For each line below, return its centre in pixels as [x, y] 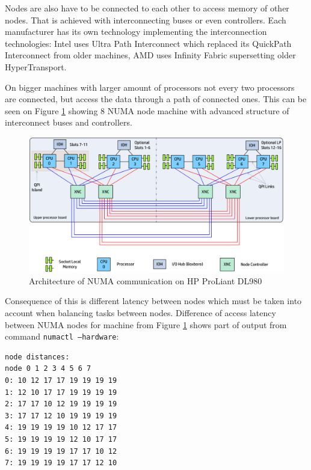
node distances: [37, 357]
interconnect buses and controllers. [69, 122]
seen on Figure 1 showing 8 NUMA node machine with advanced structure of [147, 110]
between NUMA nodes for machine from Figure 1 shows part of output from [146, 324]
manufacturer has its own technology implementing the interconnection [136, 32]
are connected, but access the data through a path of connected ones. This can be [156, 99]
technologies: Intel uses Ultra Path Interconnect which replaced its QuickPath [148, 43]
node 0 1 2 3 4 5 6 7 [48, 369]
